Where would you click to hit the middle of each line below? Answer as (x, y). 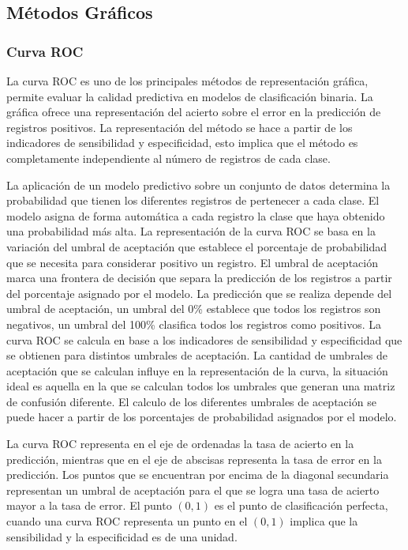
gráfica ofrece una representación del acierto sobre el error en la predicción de (194, 112)
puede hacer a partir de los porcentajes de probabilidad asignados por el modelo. (202, 417)
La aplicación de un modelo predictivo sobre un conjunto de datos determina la (198, 185)
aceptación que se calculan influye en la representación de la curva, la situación (197, 370)
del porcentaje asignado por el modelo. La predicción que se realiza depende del (199, 293)
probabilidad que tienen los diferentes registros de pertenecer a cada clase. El (193, 200)
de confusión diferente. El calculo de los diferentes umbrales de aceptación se (191, 401)
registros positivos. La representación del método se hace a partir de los (180, 127)
